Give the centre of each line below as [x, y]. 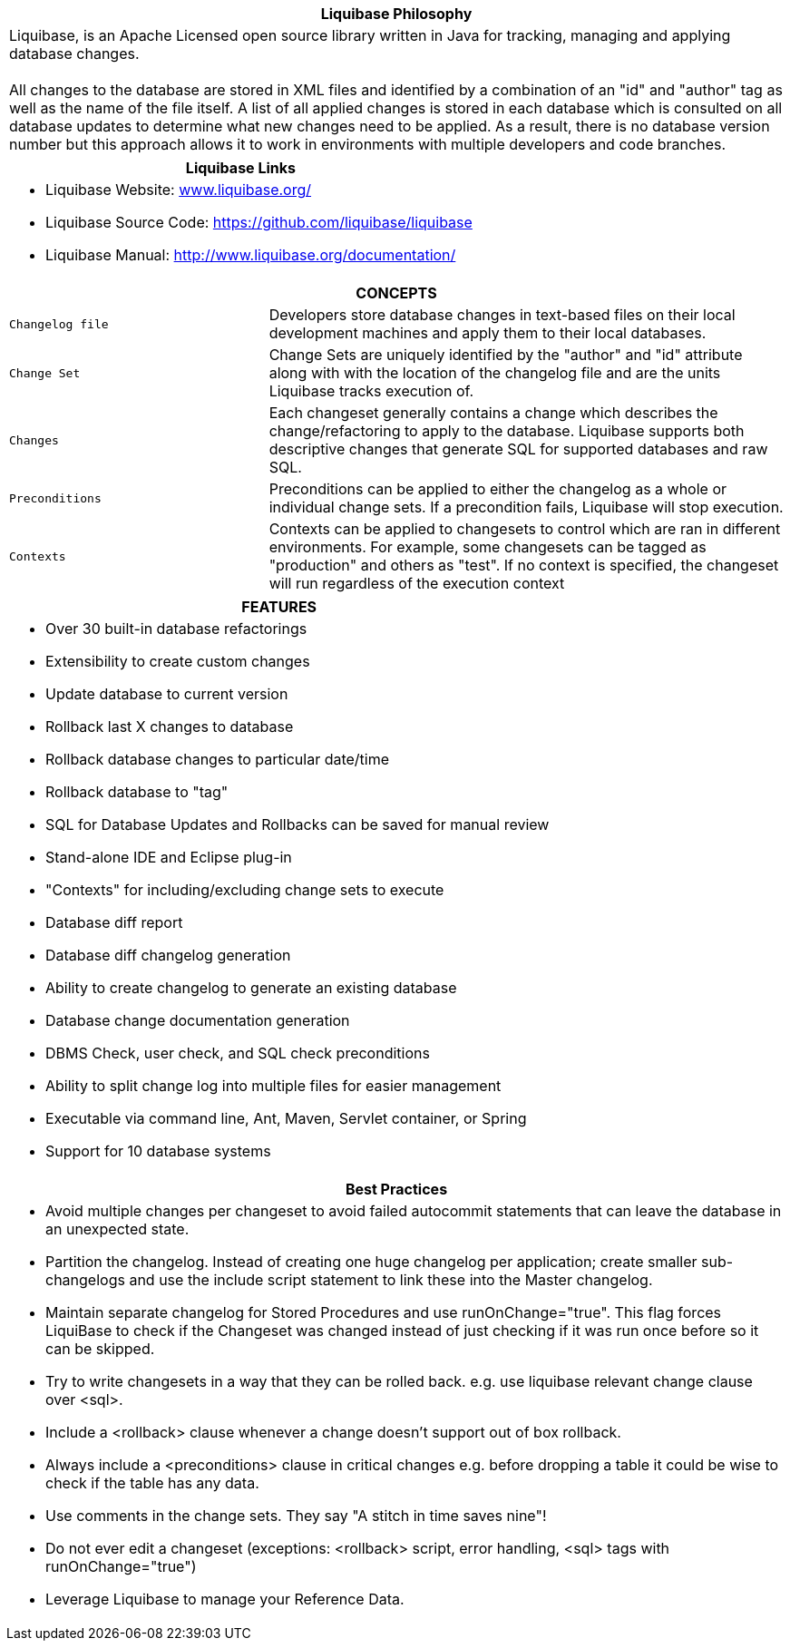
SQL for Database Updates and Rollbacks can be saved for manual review [297, 824]
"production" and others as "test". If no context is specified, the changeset [524, 565]
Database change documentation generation [198, 1020]
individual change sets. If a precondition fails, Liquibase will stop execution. [526, 507]
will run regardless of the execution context [417, 583]
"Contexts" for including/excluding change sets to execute [245, 890]
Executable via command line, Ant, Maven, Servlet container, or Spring [286, 1118]
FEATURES [279, 607]
